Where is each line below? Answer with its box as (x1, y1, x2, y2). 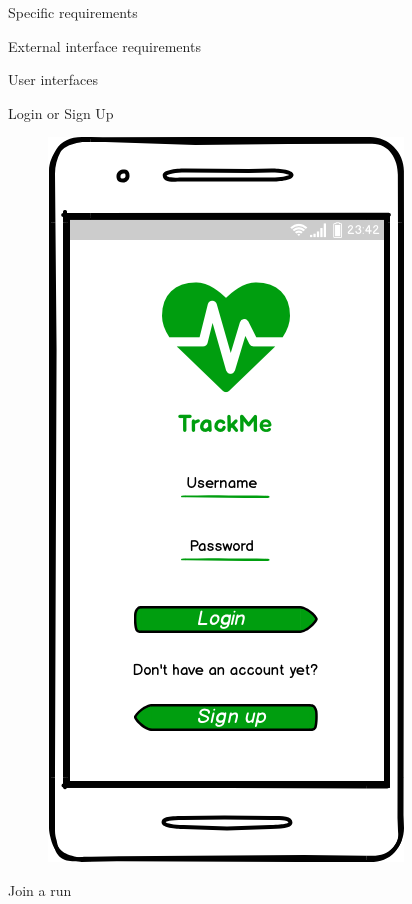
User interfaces (8, 69, 99, 90)
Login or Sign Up (8, 102, 114, 123)
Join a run (8, 879, 72, 900)
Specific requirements (8, 2, 138, 22)
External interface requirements (8, 35, 201, 56)
